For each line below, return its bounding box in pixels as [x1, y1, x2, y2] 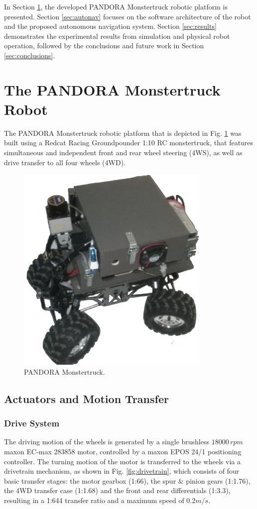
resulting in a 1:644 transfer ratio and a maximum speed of [4, 495, 184, 505]
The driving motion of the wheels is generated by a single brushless [4, 436, 210, 447]
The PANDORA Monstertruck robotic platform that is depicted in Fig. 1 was [4, 127, 242, 138]
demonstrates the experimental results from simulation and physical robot [4, 30, 230, 41]
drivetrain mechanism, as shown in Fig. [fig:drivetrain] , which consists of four [4, 466, 240, 476]
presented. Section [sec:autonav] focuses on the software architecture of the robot [4, 11, 251, 21]
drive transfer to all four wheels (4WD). [4, 157, 126, 167]
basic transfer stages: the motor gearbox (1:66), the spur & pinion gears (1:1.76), [4, 475, 251, 486]
